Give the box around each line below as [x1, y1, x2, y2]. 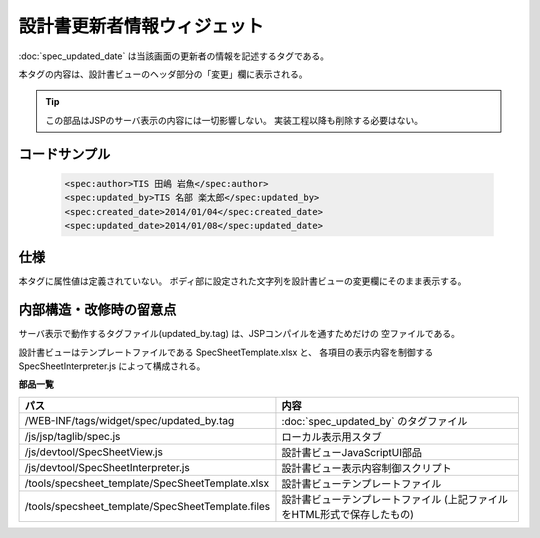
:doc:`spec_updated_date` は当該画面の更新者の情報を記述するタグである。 [18, 50, 330, 62]
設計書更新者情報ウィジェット [18, 15, 265, 37]
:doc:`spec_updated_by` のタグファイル [281, 414, 468, 428]
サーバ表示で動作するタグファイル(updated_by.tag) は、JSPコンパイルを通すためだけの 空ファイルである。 [18, 328, 460, 340]
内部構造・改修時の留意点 [18, 301, 177, 319]
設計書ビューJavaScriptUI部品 [281, 445, 423, 459]
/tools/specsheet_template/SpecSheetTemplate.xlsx [24, 476, 270, 490]
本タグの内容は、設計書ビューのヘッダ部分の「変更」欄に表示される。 [18, 68, 308, 80]
